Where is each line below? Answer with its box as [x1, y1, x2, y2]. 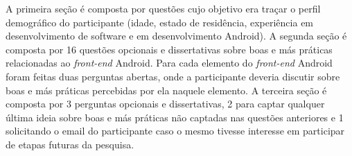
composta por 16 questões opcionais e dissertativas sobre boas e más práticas [6, 42, 333, 56]
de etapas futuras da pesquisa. [6, 137, 134, 151]
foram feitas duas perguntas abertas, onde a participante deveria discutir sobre [6, 69, 340, 83]
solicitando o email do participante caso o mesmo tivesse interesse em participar [6, 123, 345, 138]
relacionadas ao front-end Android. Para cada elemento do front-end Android [6, 55, 333, 70]
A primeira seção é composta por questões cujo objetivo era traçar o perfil [6, 1, 321, 15]
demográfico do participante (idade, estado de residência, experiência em [6, 15, 314, 29]
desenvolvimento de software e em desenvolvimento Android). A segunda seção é [6, 28, 347, 43]
